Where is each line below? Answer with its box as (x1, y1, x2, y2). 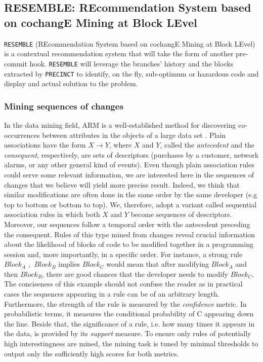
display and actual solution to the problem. (4, 78, 138, 89)
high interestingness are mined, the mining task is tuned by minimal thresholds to (4, 338, 258, 349)
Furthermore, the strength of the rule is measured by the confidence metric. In (4, 298, 247, 309)
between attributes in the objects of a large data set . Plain (42, 129, 226, 140)
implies (58, 259, 80, 269)
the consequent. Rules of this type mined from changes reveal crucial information (4, 229, 255, 239)
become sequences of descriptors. (130, 209, 232, 220)
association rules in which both (4, 209, 100, 220)
